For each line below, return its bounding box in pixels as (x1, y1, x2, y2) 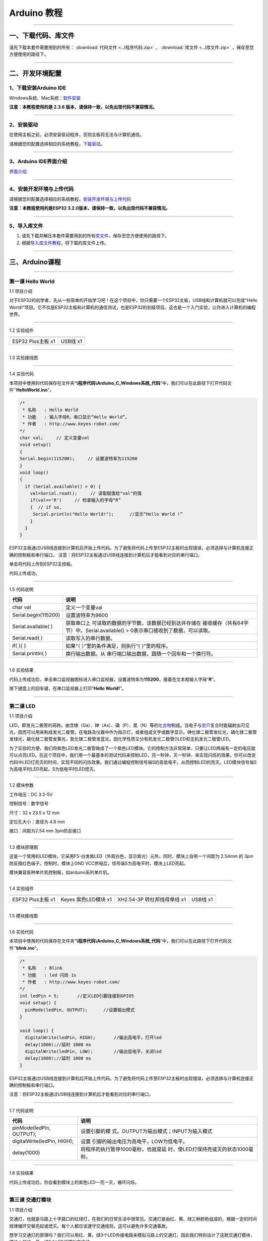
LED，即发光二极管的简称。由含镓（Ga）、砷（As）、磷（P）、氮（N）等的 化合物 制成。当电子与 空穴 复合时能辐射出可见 (9, 722, 250, 728)
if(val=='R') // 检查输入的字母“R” (30, 497, 121, 503)
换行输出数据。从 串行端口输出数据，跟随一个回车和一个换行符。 (65, 650, 216, 657)
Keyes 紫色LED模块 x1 (61, 896, 112, 903)
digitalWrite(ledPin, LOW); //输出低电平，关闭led (25, 1048, 162, 1054)
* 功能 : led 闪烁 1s (22, 972, 77, 978)
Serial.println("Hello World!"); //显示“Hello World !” (32, 511, 183, 517)
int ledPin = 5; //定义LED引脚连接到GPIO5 (19, 993, 134, 999)
